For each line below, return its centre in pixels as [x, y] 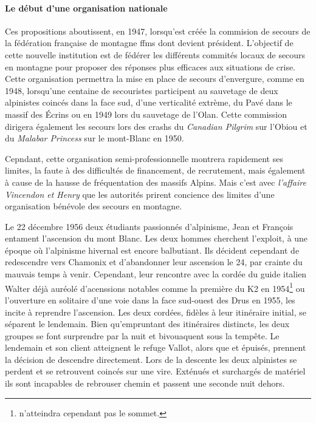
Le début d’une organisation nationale [86, 8]
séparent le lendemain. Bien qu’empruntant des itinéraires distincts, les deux [147, 324]
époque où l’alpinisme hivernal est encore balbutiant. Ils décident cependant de [152, 250]
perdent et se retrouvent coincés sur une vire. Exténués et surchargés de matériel [155, 371]
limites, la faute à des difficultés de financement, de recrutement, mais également [155, 170]
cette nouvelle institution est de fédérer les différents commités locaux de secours [155, 54]
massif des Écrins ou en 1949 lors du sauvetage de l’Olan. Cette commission [146, 114]
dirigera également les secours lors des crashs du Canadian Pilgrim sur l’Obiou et [156, 126]
